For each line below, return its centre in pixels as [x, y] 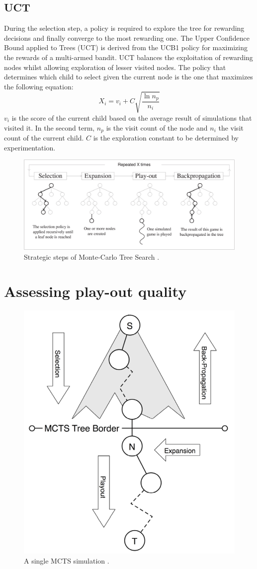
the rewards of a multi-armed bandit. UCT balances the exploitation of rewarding [128, 57]
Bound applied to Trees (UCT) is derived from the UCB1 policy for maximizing [126, 47]
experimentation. [30, 147]
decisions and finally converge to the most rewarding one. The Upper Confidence [127, 37]
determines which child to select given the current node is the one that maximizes [128, 77]
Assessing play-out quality [95, 291]
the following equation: [39, 86]
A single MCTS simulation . [67, 560]
